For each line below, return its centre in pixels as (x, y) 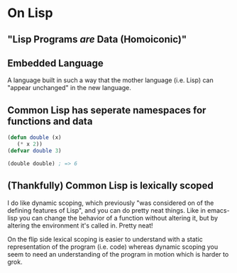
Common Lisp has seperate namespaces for (107, 110)
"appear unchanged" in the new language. (69, 88)
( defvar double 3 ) (34, 150)
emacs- (218, 210)
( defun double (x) (34, 138)
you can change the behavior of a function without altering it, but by (118, 218)
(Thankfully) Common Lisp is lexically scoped (111, 186)
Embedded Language (56, 63)
